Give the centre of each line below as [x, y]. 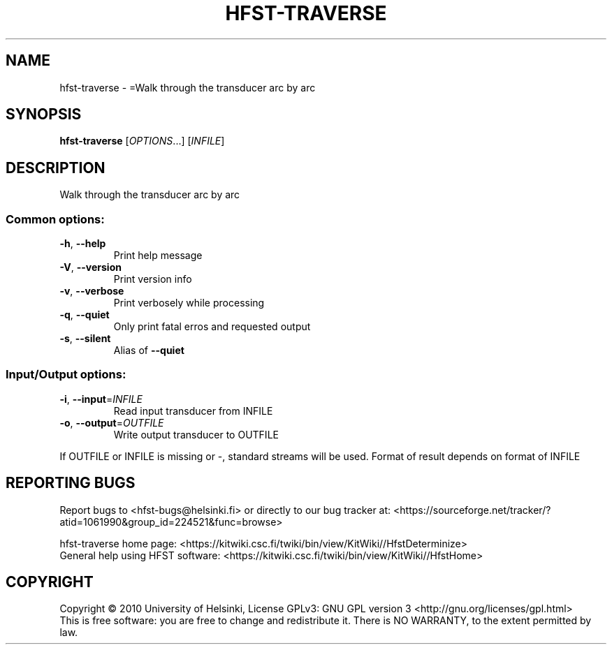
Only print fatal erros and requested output [212, 327]
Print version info [153, 279]
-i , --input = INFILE [101, 399]
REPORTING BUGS [71, 483]
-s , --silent [85, 339]
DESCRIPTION [56, 168]
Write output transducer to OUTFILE [196, 434]
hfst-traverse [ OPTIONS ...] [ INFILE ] [142, 141]
